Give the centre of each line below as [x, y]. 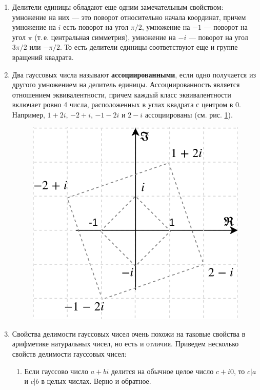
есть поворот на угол [96, 27]
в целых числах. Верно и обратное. [96, 381]
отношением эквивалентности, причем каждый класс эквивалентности [122, 94]
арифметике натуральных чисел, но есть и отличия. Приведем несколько [125, 344]
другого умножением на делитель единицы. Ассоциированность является [126, 84]
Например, [28, 114]
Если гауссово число [56, 371]
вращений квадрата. [43, 57]
